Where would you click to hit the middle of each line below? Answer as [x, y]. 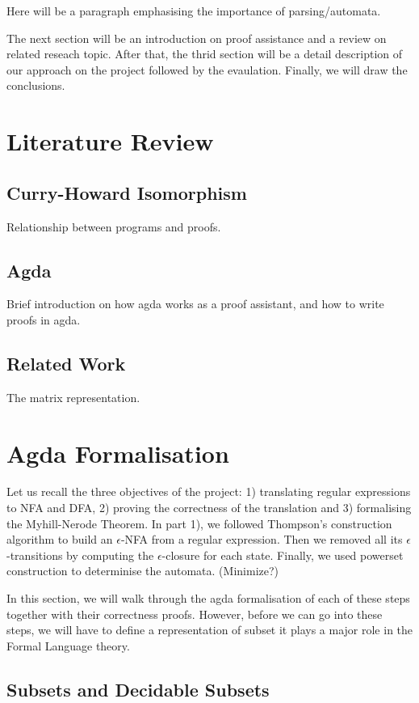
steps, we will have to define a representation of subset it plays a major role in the [210, 630]
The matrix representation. [73, 397]
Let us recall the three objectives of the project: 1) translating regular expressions [209, 491]
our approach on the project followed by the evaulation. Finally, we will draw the [207, 69]
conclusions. [36, 85]
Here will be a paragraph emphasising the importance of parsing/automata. [194, 11]
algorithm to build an [60, 539]
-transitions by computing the [80, 555]
